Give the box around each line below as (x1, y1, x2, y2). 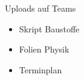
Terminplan (19, 63, 62, 76)
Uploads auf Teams (5, 2, 76, 14)
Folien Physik (19, 43, 69, 56)
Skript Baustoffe (19, 22, 80, 35)
